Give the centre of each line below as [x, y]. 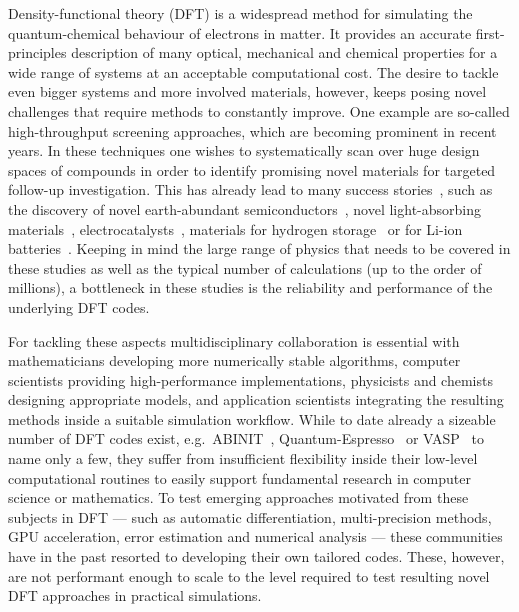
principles [37, 52]
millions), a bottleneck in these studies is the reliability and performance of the [250, 287]
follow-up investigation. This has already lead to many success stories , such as [250, 189]
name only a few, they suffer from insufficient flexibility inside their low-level [243, 458]
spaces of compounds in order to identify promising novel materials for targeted [252, 169]
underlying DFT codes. [79, 306]
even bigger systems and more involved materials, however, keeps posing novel [247, 91]
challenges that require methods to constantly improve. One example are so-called [259, 110]
